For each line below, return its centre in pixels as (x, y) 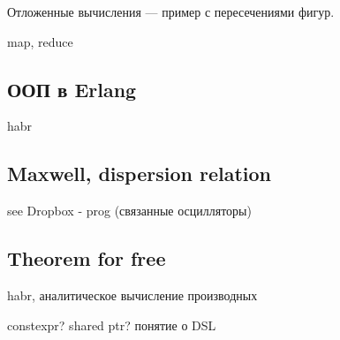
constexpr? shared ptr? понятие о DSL (112, 325)
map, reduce (40, 41)
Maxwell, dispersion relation (139, 174)
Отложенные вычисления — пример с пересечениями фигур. (171, 11)
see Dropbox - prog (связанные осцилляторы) (129, 211)
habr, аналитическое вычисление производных (132, 295)
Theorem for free (87, 258)
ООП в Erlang (72, 89)
